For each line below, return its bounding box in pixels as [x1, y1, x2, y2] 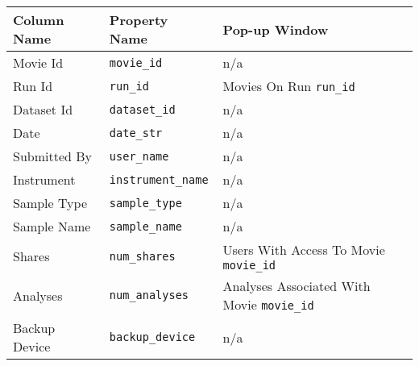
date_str [109, 126, 163, 139]
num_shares [109, 249, 176, 263]
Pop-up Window [222, 19, 329, 39]
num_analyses [109, 289, 189, 302]
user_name [109, 149, 169, 163]
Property [109, 10, 168, 29]
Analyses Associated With [222, 277, 371, 295]
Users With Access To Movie [222, 240, 385, 259]
